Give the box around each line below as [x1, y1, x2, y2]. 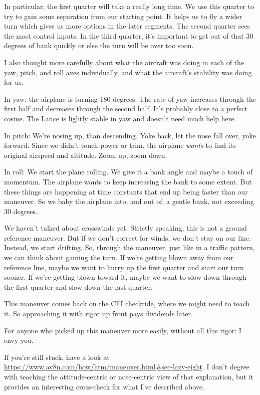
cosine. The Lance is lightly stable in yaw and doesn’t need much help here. [4, 113, 236, 123]
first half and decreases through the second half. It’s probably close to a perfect [4, 103, 247, 114]
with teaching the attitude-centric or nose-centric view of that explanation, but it [4, 371, 253, 381]
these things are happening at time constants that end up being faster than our [4, 186, 248, 196]
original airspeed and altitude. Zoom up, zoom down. [4, 149, 167, 160]
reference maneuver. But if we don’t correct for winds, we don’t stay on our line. [4, 232, 251, 243]
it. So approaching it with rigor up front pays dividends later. [4, 308, 193, 319]
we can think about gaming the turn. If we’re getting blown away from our [4, 252, 234, 263]
